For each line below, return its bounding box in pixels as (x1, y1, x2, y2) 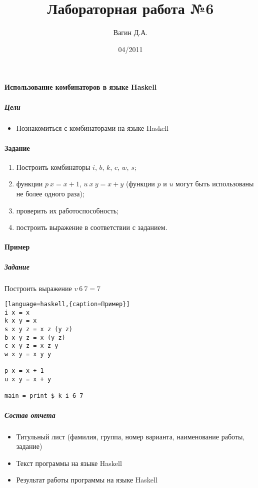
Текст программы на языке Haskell (16, 457, 122, 468)
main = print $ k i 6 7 (4, 392, 83, 400)
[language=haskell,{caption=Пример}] (4, 301, 130, 308)
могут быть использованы (175, 178, 254, 189)
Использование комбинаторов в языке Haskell (4, 82, 157, 92)
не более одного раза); (16, 188, 84, 199)
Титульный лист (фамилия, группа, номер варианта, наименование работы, (16, 431, 245, 441)
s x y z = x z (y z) (4, 326, 73, 333)
